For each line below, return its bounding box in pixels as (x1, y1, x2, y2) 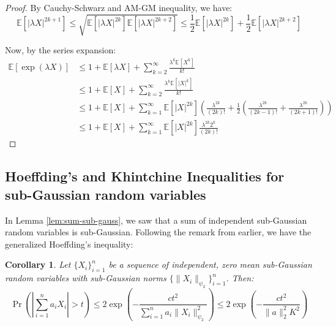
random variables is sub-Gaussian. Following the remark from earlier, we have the (5, 226, 312, 238)
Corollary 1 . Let (5, 258, 71, 271)
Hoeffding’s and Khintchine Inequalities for (5, 167, 285, 186)
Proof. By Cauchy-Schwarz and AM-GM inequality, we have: (5, 1, 233, 13)
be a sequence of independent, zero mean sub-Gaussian (108, 258, 312, 271)
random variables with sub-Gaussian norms (5, 271, 166, 284)
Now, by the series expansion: (5, 44, 116, 56)
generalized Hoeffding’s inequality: (5, 237, 133, 250)
